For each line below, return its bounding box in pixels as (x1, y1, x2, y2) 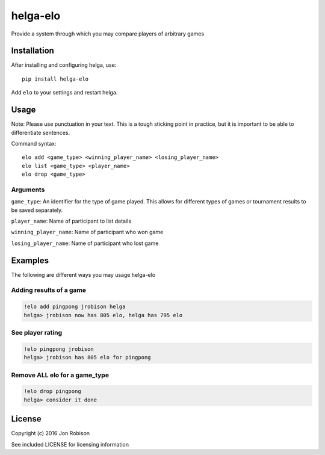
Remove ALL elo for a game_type (11, 371, 110, 379)
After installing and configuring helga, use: (11, 61, 117, 69)
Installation (11, 46, 54, 56)
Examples (11, 255, 49, 265)
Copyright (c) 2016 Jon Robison (11, 430, 90, 437)
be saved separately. (11, 206, 63, 214)
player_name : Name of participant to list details (11, 217, 132, 225)
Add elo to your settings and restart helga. (11, 89, 118, 96)
